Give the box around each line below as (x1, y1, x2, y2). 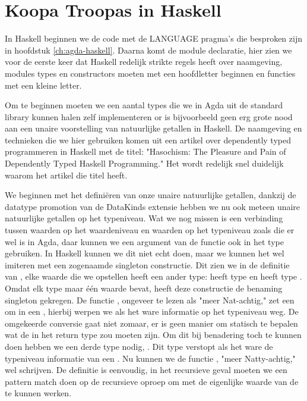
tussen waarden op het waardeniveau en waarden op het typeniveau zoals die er (5, 224, 295, 236)
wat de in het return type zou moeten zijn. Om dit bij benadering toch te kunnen (5, 328, 302, 341)
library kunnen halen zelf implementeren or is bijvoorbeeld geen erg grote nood (5, 110, 293, 123)
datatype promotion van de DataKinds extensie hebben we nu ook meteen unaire (5, 200, 300, 212)
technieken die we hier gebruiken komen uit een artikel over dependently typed (5, 133, 291, 146)
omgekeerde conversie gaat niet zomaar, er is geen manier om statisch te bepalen (5, 317, 298, 329)
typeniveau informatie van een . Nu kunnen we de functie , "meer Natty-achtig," (5, 352, 296, 364)
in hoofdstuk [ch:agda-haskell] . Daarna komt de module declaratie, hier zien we (5, 43, 292, 56)
